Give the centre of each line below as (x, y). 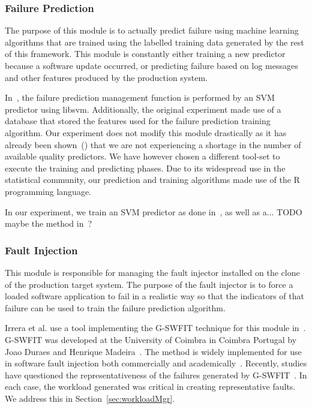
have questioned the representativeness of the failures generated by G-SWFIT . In (156, 375)
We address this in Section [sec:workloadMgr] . (90, 398)
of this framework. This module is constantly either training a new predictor (145, 54)
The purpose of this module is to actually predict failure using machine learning (152, 30)
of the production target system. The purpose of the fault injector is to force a (149, 284)
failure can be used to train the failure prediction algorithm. (115, 307)
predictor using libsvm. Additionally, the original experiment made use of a (143, 109)
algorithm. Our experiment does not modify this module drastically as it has (146, 132)
